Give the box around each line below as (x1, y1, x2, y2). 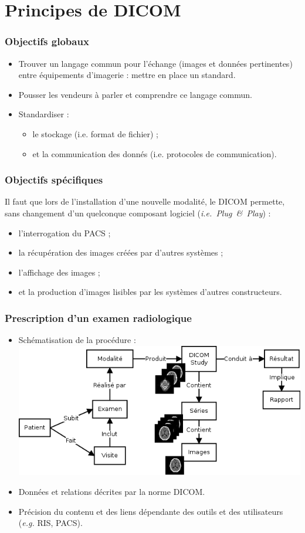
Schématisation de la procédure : (18, 334, 136, 346)
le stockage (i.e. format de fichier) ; (32, 127, 159, 140)
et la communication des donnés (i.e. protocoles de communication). (32, 147, 277, 159)
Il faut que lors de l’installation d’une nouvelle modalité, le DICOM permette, (5, 195, 285, 208)
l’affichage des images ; (18, 266, 100, 278)
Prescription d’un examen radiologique (5, 310, 192, 325)
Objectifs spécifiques (5, 172, 103, 187)
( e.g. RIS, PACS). (18, 517, 83, 529)
